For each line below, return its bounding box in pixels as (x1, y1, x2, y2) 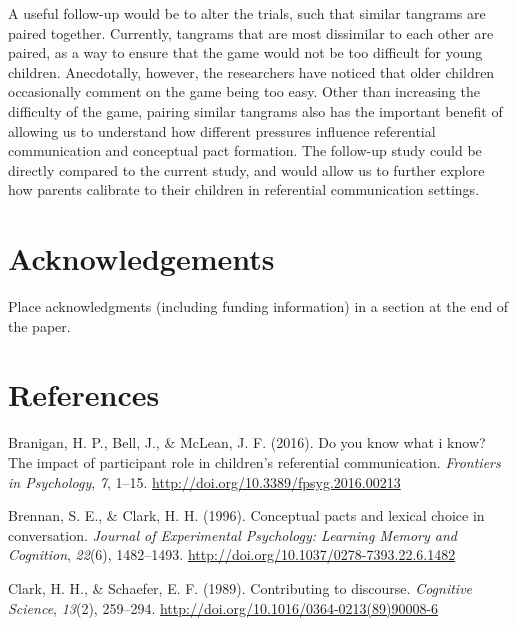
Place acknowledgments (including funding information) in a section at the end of (8, 296, 509, 317)
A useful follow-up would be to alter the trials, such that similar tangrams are (8, 3, 486, 23)
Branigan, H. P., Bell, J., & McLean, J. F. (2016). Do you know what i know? (8, 432, 486, 453)
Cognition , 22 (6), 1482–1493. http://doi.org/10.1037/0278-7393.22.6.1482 (8, 544, 456, 565)
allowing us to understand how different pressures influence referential (8, 120, 436, 141)
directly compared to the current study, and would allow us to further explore (8, 159, 485, 180)
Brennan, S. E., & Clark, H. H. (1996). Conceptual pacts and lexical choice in (8, 505, 485, 526)
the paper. (8, 315, 71, 336)
